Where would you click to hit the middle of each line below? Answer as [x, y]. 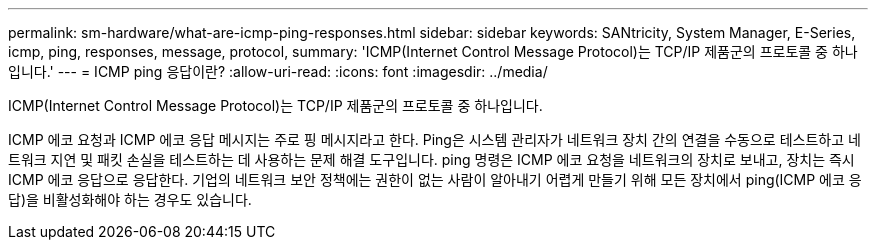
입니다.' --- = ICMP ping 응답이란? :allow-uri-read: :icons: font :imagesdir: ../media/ [278, 71]
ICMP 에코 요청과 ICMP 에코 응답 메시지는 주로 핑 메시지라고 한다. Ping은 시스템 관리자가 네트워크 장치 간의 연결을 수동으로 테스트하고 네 [434, 139]
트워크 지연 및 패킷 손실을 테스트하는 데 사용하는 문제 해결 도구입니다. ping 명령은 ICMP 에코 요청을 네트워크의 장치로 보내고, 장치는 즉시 [431, 159]
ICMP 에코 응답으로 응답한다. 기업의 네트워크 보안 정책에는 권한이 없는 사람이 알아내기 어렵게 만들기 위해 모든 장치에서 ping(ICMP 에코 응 [435, 179]
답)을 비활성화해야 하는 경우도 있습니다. [130, 199]
